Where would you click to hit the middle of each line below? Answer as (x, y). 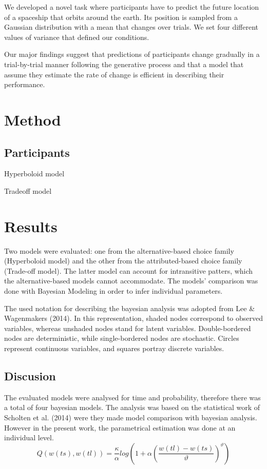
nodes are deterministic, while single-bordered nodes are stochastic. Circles (122, 338)
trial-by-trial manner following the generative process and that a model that (124, 64)
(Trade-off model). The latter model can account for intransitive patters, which (129, 270)
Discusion (30, 375)
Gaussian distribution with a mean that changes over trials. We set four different (131, 27)
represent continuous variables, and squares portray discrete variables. (114, 348)
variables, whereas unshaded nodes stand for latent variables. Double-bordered (128, 328)
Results (31, 226)
